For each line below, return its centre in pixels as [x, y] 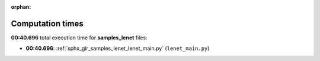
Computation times [47, 23]
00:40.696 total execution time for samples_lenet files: [79, 38]
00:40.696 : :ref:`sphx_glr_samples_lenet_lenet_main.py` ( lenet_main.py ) [118, 48]
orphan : [21, 7]
